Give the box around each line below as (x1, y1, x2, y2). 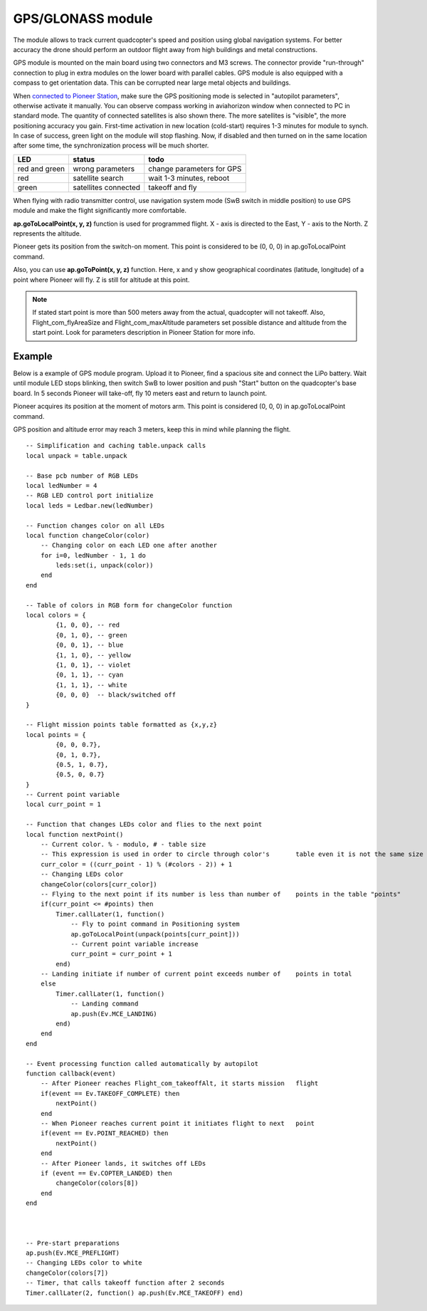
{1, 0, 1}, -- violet (56, 661, 132, 669)
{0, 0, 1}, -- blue (56, 641, 124, 649)
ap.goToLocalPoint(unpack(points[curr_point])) (70, 930, 240, 938)
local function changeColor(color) (26, 531, 150, 539)
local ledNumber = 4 (26, 481, 97, 489)
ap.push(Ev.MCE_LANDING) (70, 1010, 158, 1018)
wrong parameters (73, 164, 135, 174)
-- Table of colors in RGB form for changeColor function (26, 601, 233, 609)
